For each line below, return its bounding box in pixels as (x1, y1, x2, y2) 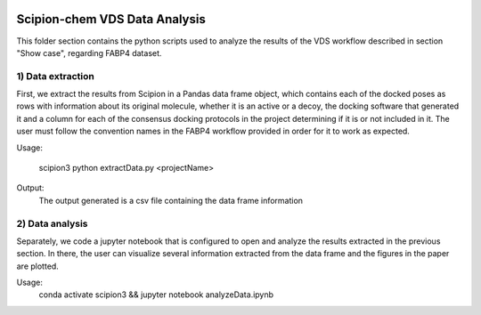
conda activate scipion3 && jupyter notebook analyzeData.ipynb (38, 289, 274, 300)
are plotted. (16, 261, 60, 271)
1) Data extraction (16, 69, 95, 82)
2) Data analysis (16, 217, 88, 230)
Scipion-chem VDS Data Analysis (16, 12, 207, 27)
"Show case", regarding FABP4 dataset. (16, 47, 162, 58)
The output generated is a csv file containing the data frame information (38, 195, 303, 206)
